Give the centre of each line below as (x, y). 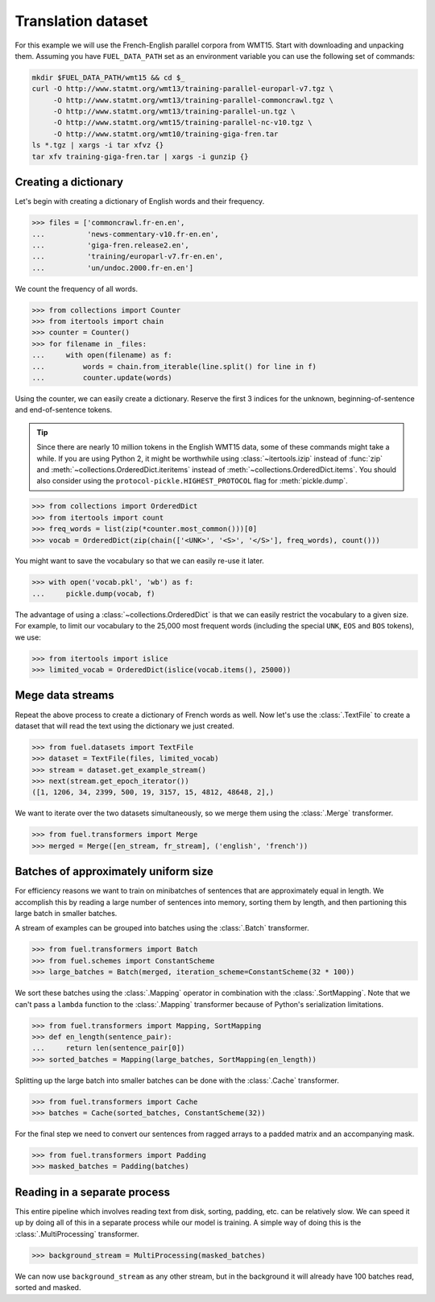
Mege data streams (64, 696)
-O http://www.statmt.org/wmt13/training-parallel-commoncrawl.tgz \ (193, 100)
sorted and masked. (48, 1287)
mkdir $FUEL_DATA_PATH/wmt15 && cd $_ (108, 77)
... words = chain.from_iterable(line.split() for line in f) (174, 366)
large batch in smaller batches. (66, 914)
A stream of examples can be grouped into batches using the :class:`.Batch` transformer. (162, 928)
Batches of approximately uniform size (114, 871)
